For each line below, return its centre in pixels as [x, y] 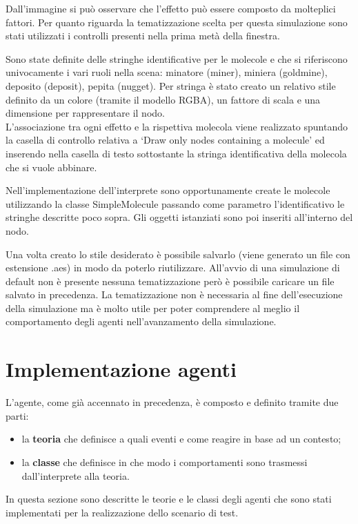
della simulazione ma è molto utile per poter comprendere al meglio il [153, 308]
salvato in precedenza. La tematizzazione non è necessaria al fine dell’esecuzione [174, 294]
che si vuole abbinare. [51, 167]
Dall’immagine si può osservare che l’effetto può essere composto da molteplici [171, 8]
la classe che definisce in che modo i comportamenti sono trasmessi [165, 462]
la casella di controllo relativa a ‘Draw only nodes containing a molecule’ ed [165, 140]
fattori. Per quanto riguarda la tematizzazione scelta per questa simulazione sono [177, 22]
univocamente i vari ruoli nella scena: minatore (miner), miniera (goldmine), [167, 72]
